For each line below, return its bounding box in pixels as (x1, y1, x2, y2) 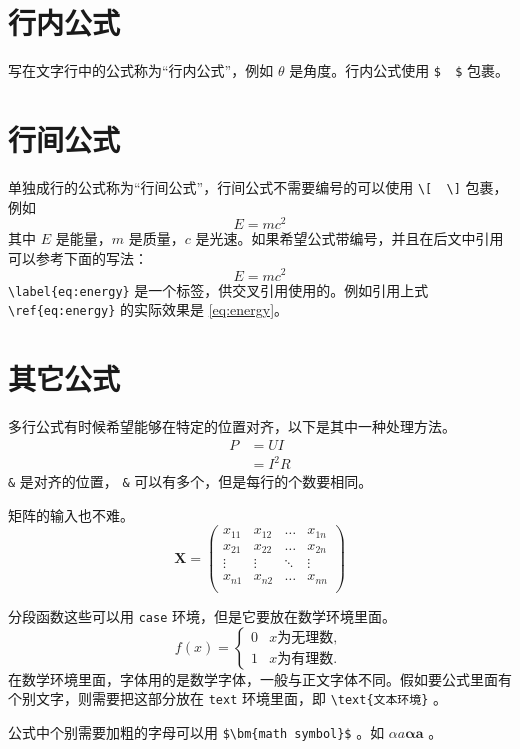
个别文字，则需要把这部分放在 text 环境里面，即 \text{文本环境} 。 (8, 688, 447, 709)
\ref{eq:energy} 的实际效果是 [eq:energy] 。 (8, 299, 289, 320)
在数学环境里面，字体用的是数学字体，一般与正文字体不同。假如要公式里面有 (8, 668, 512, 689)
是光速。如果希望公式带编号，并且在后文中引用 (195, 228, 504, 249)
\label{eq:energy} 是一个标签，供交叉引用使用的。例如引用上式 (8, 279, 429, 300)
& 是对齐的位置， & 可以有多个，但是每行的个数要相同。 (8, 471, 373, 492)
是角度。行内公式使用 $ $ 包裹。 (289, 60, 510, 81)
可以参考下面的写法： (8, 247, 148, 268)
